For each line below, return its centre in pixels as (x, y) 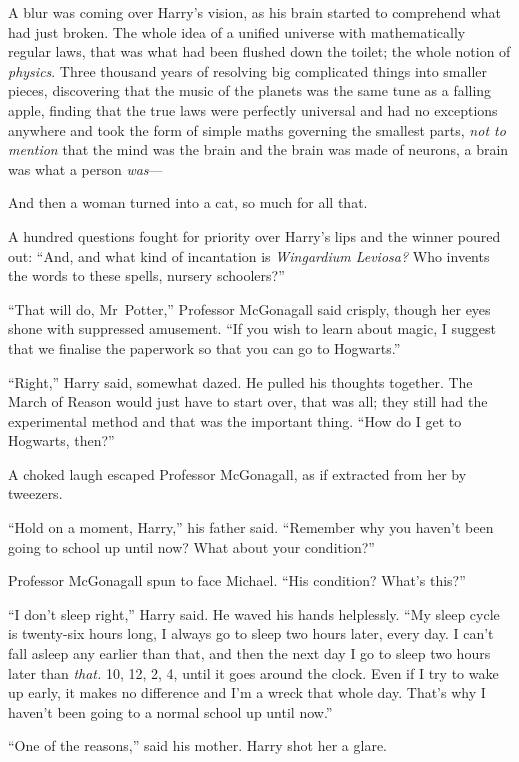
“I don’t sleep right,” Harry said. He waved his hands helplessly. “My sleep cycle (254, 613)
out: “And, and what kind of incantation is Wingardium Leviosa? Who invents (249, 255)
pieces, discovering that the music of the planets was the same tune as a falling (250, 90)
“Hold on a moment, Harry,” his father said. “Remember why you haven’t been (251, 527)
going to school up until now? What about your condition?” (191, 546)
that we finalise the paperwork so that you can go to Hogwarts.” (204, 347)
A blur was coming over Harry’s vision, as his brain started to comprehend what (255, 12)
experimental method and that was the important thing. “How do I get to (235, 420)
